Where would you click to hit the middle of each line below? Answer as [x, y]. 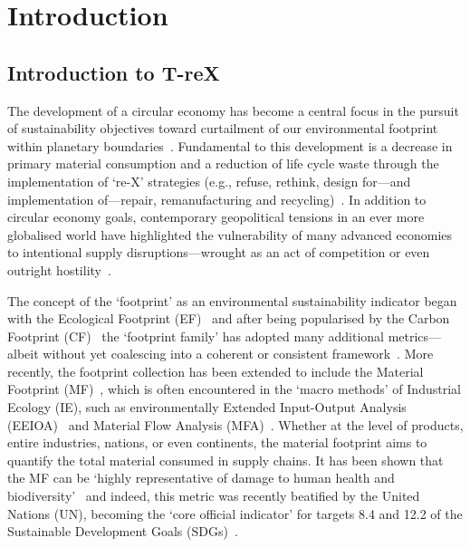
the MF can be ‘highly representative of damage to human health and [201, 478]
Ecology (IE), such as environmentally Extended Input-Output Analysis [207, 407]
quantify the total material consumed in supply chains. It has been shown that [225, 460]
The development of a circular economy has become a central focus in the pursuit [233, 110]
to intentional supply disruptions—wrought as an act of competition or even [219, 252]
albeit [23, 354]
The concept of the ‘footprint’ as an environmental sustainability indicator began [232, 300]
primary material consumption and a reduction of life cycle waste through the [223, 163]
